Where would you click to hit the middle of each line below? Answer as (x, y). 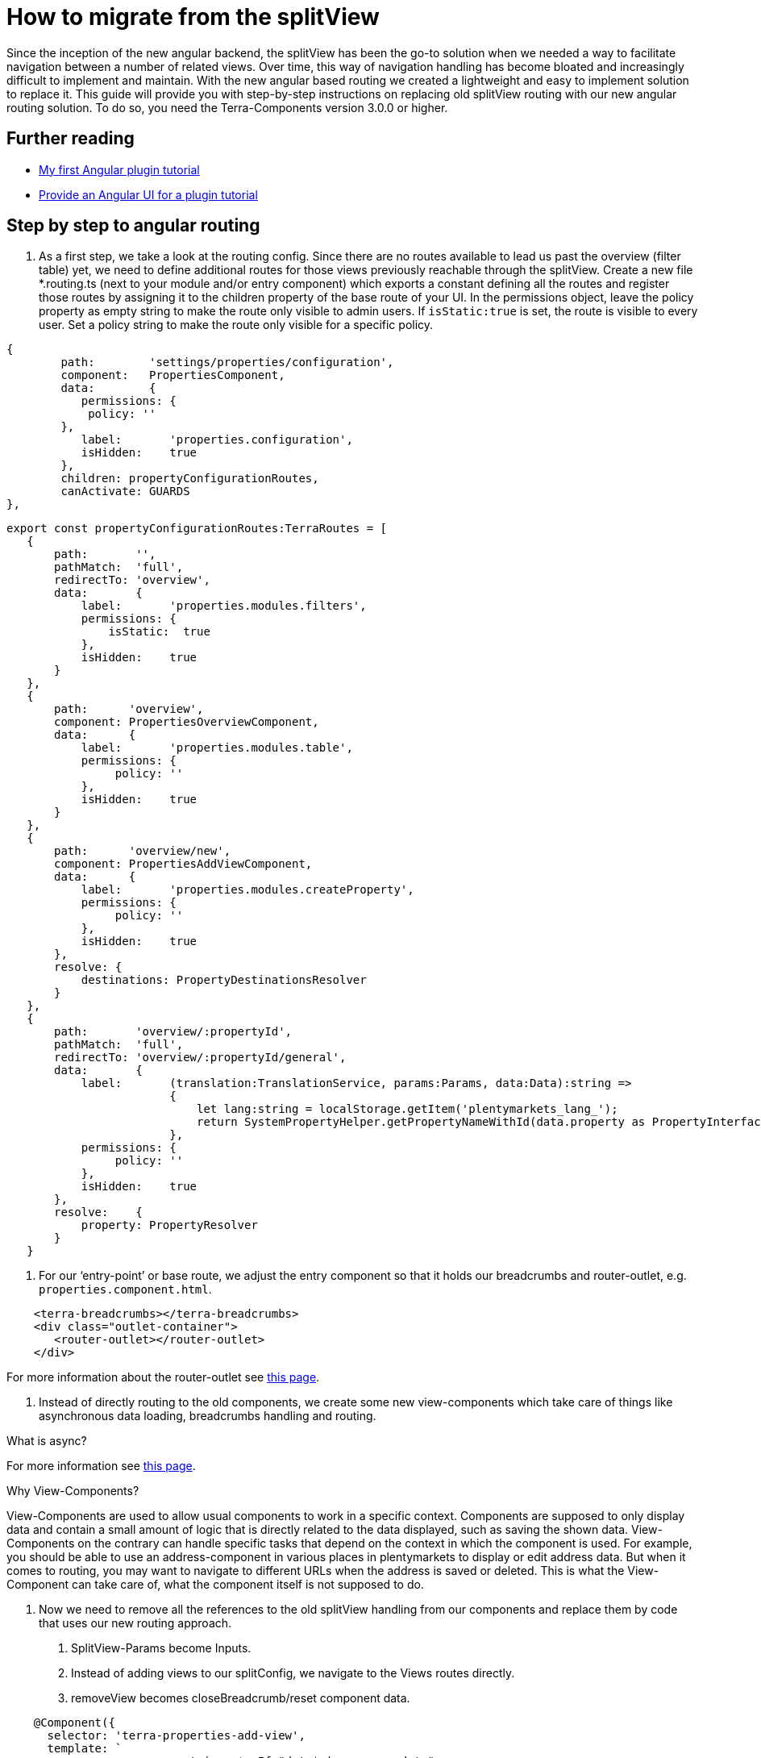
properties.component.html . (125, 1289)
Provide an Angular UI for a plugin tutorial (148, 194)
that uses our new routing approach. (135, 1623)
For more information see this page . (101, 1466)
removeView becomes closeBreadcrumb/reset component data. (241, 1698)
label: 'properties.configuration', (217, 440)
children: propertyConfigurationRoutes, (190, 479)
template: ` (85, 1749)
